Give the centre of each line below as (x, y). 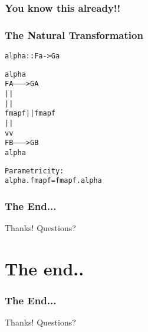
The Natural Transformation (74, 34)
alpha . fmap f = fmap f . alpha (53, 181)
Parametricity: (34, 171)
